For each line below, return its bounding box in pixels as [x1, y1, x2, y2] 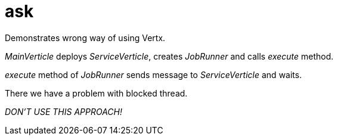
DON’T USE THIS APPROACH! [5, 106, 123, 117]
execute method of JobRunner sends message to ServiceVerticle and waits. [5, 69, 302, 80]
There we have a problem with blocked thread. [5, 88, 188, 98]
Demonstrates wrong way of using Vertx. [5, 32, 166, 43]
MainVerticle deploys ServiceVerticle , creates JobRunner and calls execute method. [5, 51, 334, 61]
